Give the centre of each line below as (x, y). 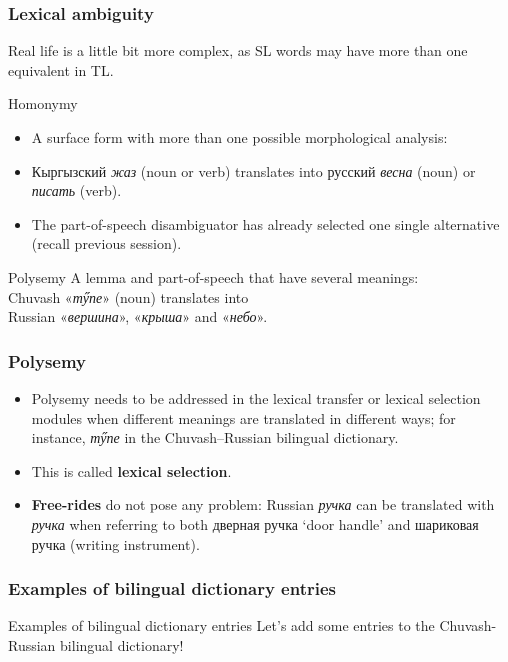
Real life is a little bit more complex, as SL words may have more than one (238, 50)
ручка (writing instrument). (115, 543)
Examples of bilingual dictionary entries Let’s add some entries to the (221, 625)
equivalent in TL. (61, 69)
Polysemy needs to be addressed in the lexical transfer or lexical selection (256, 397)
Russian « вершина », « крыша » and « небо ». (138, 316)
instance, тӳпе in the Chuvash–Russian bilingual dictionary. (215, 437)
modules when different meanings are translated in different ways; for (243, 417)
